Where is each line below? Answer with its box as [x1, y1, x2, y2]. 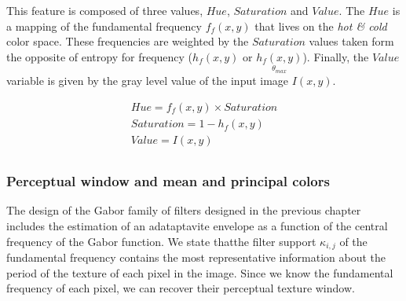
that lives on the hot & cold [254, 17, 387, 34]
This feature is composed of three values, [6, 2, 203, 18]
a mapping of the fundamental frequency [6, 17, 202, 34]
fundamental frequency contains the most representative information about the [6, 248, 386, 265]
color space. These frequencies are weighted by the [6, 33, 249, 50]
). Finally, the [302, 48, 369, 64]
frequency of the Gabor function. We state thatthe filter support [6, 233, 316, 249]
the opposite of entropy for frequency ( [6, 48, 193, 64]
